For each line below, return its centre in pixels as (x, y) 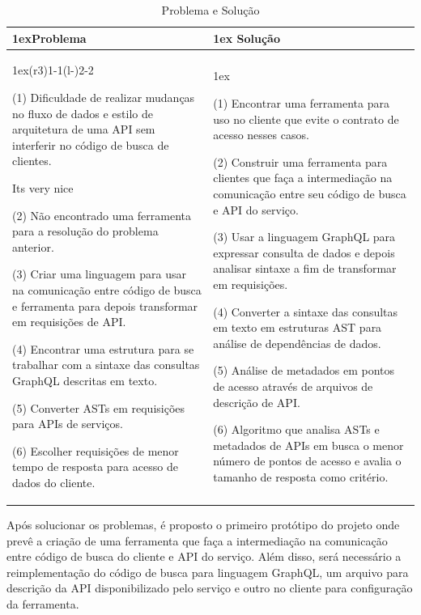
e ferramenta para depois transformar (105, 305)
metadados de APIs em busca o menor (308, 445)
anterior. (33, 246)
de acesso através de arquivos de (293, 386)
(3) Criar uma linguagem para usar (99, 274)
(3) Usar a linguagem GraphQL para (304, 237)
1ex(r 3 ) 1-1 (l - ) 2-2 (53, 70)
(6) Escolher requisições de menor (96, 450)
